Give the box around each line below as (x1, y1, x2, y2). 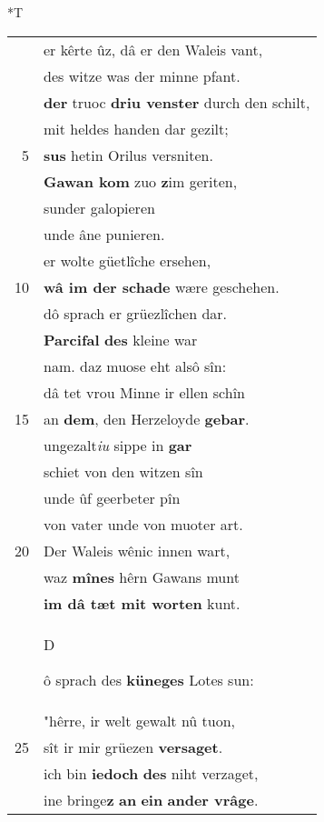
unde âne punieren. (44, 223, 165, 245)
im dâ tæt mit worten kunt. (44, 592, 241, 614)
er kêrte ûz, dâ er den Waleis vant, (44, 38, 263, 60)
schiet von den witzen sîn (44, 460, 203, 482)
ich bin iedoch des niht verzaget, (44, 762, 259, 784)
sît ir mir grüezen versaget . (44, 736, 223, 757)
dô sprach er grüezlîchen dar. (44, 302, 228, 324)
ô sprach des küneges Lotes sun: (44, 668, 254, 690)
